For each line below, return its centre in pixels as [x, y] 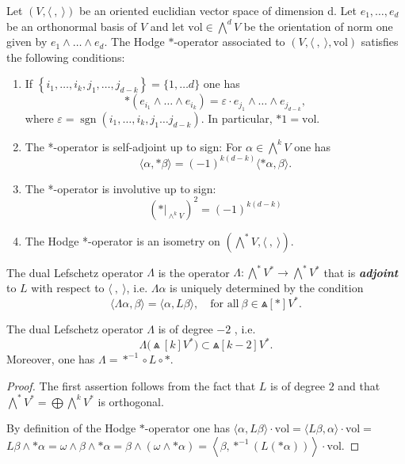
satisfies [380, 42]
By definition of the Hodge [71, 428]
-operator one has [187, 428]
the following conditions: [66, 57]
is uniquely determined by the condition [267, 287]
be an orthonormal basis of [72, 26]
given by [27, 42]
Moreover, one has [51, 359]
